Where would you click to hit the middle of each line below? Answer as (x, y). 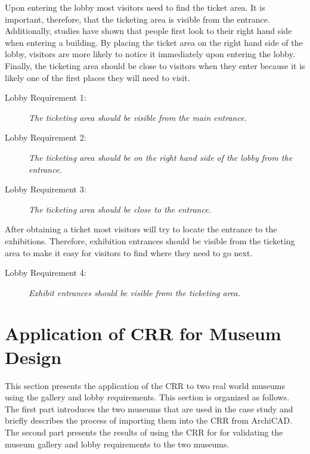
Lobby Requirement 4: (46, 273)
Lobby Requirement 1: (46, 97)
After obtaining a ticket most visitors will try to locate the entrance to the (141, 229)
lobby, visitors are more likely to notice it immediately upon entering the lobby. (150, 54)
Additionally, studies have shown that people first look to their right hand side (148, 31)
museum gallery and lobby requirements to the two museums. (117, 444)
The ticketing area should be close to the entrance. (120, 209)
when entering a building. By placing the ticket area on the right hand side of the (154, 42)
